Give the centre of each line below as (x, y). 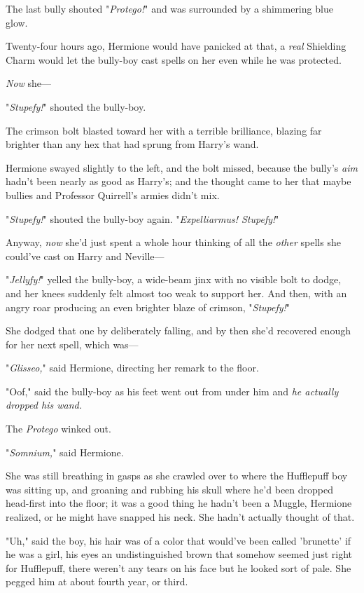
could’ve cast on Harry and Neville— (85, 255)
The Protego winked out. (58, 429)
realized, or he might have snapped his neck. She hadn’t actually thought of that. (180, 517)
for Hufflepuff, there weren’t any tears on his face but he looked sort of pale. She (178, 567)
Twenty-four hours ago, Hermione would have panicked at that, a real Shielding (176, 46)
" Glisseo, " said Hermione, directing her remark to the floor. (132, 368)
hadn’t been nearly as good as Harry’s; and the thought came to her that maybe (178, 181)
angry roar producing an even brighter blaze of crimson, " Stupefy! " (148, 307)
